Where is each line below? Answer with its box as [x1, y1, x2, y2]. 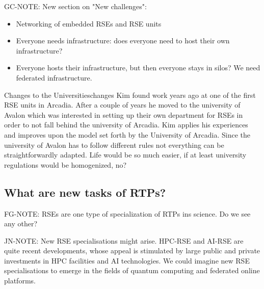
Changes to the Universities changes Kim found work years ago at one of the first [4, 89, 256, 100]
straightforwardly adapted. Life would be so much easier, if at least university [4, 149, 247, 160]
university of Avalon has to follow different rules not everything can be [4, 139, 224, 150]
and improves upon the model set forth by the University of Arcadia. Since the [4, 129, 251, 140]
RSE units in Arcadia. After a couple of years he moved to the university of [4, 99, 241, 110]
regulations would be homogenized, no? [4, 159, 127, 170]
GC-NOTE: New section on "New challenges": [4, 1, 147, 11]
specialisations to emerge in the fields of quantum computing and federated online [4, 265, 260, 276]
